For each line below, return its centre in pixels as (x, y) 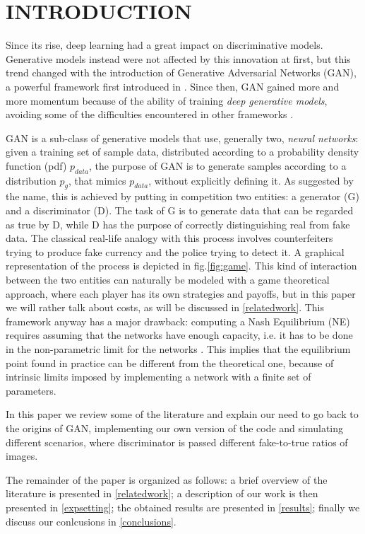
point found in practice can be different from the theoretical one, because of (170, 362)
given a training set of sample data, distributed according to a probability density (182, 152)
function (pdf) (36, 165)
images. (22, 456)
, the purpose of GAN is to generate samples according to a (217, 165)
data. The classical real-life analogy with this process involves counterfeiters (169, 238)
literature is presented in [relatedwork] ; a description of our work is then (162, 493)
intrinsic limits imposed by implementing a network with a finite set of (158, 377)
